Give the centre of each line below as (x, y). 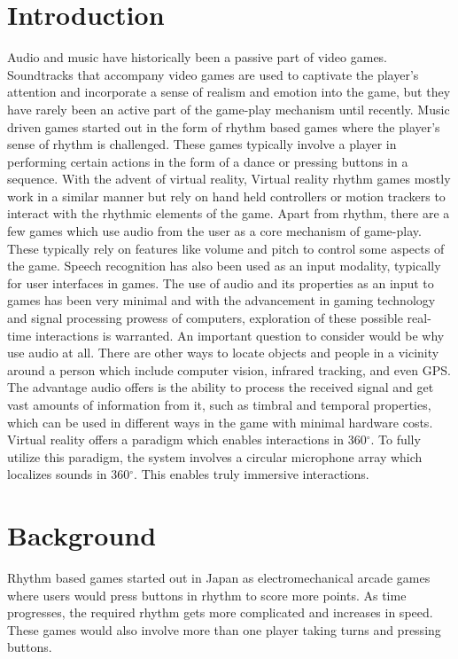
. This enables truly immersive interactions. (252, 474)
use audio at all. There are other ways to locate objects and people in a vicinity (223, 353)
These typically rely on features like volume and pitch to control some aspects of (226, 248)
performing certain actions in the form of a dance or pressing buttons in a (208, 161)
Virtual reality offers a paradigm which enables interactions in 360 (187, 439)
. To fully (396, 439)
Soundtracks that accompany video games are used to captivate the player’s (213, 74)
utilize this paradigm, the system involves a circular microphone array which (215, 456)
